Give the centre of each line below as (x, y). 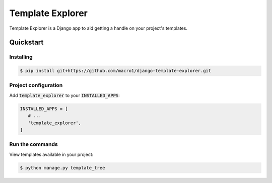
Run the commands (33, 144)
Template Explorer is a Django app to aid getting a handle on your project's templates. (98, 28)
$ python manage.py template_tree (62, 168)
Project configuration (36, 85)
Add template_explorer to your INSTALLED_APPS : (65, 95)
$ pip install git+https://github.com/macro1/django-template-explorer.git (116, 71)
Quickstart (26, 42)
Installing (21, 57)
